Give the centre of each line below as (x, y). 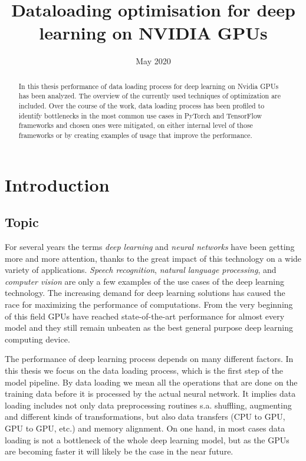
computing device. (37, 339)
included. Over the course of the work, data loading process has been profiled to (142, 106)
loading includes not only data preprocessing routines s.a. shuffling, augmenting (148, 405)
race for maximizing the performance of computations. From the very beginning (149, 304)
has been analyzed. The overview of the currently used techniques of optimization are (150, 96)
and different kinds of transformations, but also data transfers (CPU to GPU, (145, 416)
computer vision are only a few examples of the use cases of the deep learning (144, 281)
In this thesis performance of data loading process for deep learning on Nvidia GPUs (149, 86)
